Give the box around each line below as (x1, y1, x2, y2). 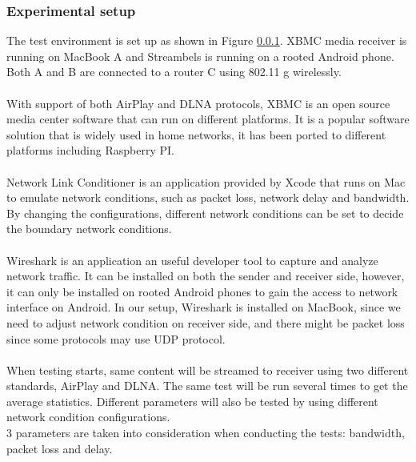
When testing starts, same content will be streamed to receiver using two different (6, 361, 409, 378)
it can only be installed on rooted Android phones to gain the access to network (6, 283, 398, 299)
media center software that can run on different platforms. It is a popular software (6, 110, 410, 127)
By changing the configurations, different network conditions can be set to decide (6, 204, 404, 221)
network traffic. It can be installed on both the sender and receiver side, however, (6, 267, 405, 284)
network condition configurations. (6, 408, 170, 425)
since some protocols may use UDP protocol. (6, 330, 226, 347)
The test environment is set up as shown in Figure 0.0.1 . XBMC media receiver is (6, 32, 407, 49)
